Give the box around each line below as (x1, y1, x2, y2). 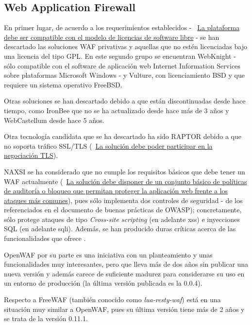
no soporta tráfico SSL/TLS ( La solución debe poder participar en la (4, 140, 213, 151)
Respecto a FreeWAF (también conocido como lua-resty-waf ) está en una (4, 294, 221, 305)
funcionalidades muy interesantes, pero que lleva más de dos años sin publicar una (4, 259, 249, 269)
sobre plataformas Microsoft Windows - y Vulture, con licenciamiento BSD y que (4, 70, 245, 80)
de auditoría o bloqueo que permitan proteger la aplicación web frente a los (4, 186, 228, 196)
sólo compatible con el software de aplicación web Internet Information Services (4, 60, 240, 70)
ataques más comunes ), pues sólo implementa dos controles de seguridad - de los (4, 195, 243, 205)
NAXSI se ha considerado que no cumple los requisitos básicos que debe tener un (4, 166, 245, 176)
